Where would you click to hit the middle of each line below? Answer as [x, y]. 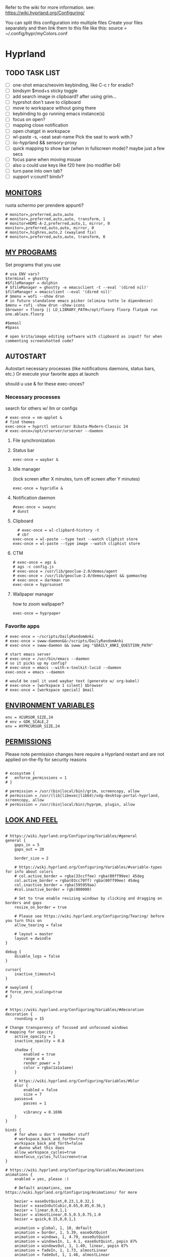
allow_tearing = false [38, 925]
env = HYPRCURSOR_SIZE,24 [32, 726]
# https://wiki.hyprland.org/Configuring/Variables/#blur [77, 1081]
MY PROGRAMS [31, 252]
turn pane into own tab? [37, 171]
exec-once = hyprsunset [38, 584]
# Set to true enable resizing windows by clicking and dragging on [88, 899]
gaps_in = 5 [27, 845]
